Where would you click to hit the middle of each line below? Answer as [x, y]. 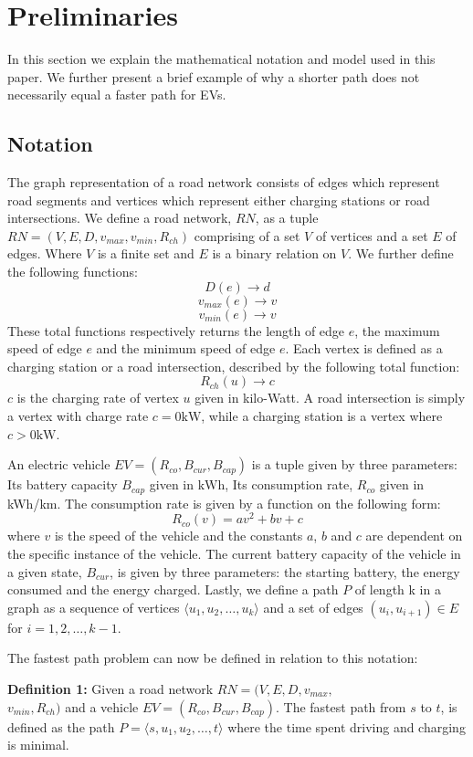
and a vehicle [102, 706]
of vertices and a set [372, 235]
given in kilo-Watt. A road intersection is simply [330, 398]
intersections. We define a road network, [120, 218]
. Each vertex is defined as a [364, 348]
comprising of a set [247, 235]
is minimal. [38, 745]
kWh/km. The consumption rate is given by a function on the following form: [224, 503]
